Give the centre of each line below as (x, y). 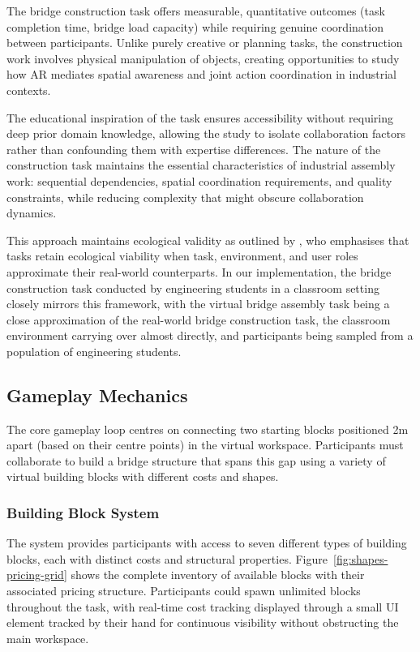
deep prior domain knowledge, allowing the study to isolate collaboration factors (206, 133)
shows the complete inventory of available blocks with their (218, 575)
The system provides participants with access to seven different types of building (207, 543)
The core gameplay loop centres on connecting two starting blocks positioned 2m (208, 429)
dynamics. (32, 213)
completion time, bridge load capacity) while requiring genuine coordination (195, 26)
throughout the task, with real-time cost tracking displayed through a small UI (203, 606)
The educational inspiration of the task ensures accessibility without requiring (200, 117)
